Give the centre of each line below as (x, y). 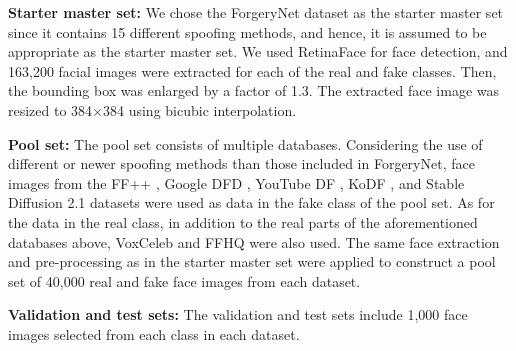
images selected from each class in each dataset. (154, 333)
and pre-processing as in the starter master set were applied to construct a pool (252, 261)
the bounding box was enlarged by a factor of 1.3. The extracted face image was (254, 90)
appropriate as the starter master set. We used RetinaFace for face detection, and (258, 51)
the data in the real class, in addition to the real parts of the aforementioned (243, 221)
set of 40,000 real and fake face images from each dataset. (184, 280)
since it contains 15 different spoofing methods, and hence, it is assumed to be (247, 31)
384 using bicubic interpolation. (200, 109)
